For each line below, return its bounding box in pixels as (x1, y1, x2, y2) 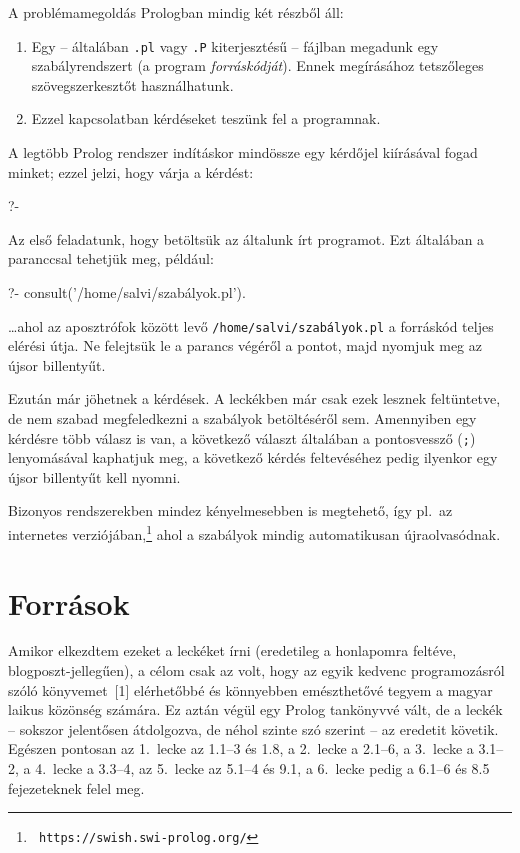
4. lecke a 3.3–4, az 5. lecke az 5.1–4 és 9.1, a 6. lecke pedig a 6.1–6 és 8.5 (35, 758, 490, 778)
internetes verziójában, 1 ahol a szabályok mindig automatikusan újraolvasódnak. (8, 521, 501, 544)
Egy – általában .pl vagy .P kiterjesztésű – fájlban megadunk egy (31, 35, 439, 56)
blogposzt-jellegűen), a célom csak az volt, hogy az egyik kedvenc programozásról (8, 660, 505, 681)
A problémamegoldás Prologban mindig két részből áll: (8, 2, 344, 22)
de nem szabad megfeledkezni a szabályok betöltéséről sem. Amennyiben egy (8, 408, 477, 429)
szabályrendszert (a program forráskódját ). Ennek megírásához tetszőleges (31, 55, 484, 76)
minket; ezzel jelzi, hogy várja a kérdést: (8, 161, 254, 182)
